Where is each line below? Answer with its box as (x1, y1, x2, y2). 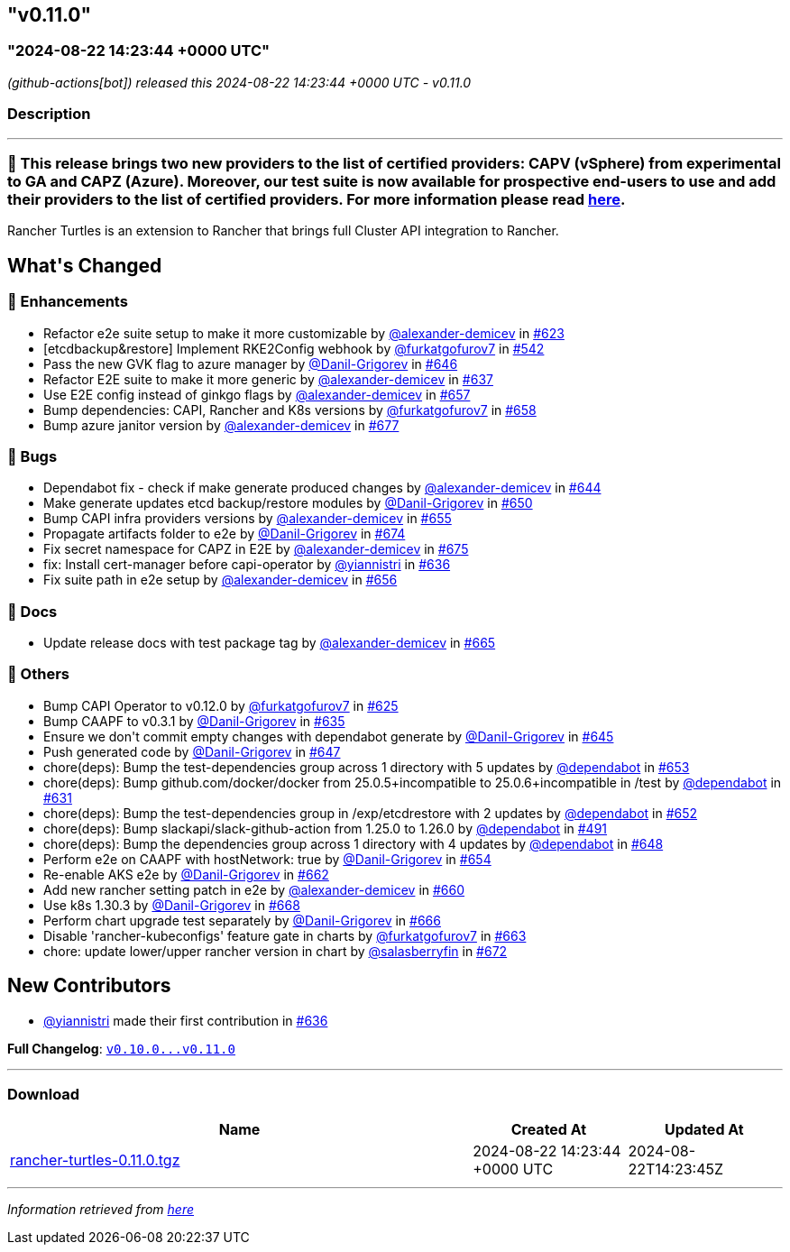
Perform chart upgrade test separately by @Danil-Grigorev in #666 (43, 912, 441, 928)
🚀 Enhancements (7, 292, 128, 311)
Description (7, 105, 91, 124)
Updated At (664, 1120, 744, 1139)
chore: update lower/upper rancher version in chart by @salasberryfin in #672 (43, 943, 508, 959)
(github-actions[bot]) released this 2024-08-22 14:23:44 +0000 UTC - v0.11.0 (7, 74, 472, 90)
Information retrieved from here (7, 1201, 195, 1218)
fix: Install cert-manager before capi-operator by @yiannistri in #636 (43, 557, 451, 573)
